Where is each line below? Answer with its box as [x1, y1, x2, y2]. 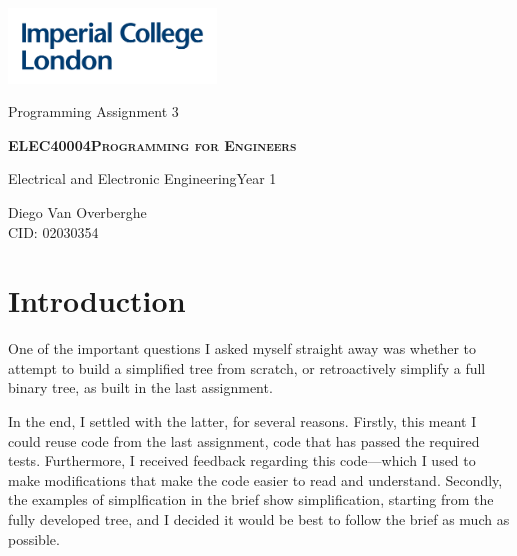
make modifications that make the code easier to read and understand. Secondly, [8, 469, 503, 490]
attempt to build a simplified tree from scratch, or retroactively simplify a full [8, 357, 486, 378]
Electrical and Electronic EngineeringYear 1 [8, 168, 277, 189]
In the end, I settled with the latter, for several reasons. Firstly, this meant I [8, 411, 477, 432]
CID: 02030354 [8, 221, 99, 242]
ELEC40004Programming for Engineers [8, 134, 297, 155]
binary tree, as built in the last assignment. [8, 377, 273, 398]
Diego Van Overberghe [8, 201, 147, 222]
